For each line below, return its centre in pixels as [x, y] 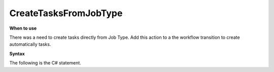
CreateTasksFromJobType [66, 13]
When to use [23, 28]
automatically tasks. [30, 44]
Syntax [17, 53]
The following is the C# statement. [45, 63]
